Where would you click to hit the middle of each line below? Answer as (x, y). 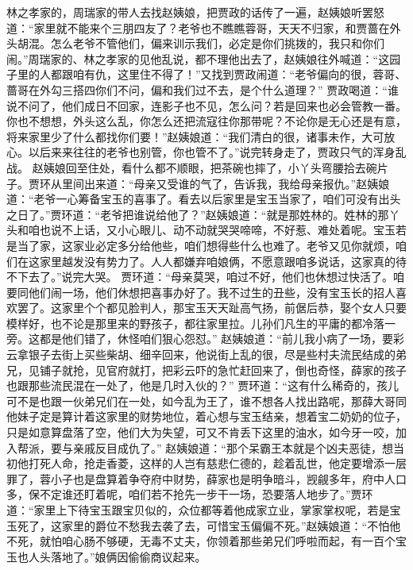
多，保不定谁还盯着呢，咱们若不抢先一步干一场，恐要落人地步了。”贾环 (190, 494)
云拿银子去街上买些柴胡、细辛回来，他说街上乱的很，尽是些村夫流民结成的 (201, 354)
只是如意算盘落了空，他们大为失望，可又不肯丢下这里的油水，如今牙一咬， (201, 432)
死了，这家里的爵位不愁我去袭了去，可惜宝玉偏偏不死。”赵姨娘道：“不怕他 (209, 525)
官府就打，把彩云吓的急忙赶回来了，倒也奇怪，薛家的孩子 (256, 370)
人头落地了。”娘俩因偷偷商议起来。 (117, 556)
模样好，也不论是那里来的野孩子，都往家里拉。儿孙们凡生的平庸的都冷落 (195, 323)
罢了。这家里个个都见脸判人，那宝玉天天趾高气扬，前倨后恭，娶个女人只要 (212, 308)
